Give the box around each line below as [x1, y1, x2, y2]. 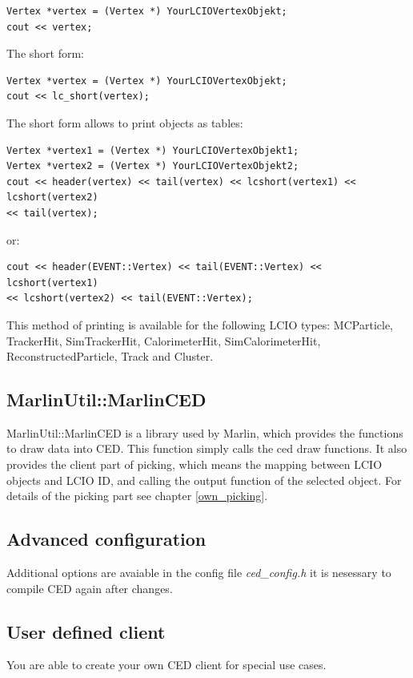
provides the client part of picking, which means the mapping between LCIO [6, 456, 383, 473]
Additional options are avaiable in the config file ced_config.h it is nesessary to [6, 564, 391, 581]
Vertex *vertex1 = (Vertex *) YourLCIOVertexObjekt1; [6, 144, 299, 156]
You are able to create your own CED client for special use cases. [6, 656, 327, 673]
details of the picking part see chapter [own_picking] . [6, 487, 268, 504]
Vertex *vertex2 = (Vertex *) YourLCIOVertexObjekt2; [6, 160, 299, 172]
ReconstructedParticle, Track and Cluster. [6, 348, 214, 365]
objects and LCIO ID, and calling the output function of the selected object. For [6, 471, 402, 488]
